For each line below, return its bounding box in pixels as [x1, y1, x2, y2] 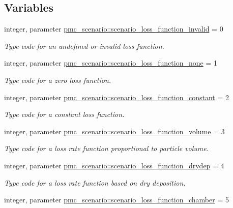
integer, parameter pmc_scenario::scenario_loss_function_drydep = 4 [4, 160, 224, 170]
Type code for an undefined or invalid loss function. [4, 40, 164, 51]
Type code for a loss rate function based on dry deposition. [4, 177, 186, 188]
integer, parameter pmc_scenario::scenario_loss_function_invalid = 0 [4, 23, 223, 34]
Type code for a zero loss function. [4, 74, 111, 85]
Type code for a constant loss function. [4, 109, 125, 120]
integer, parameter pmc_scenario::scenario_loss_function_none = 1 [4, 57, 217, 68]
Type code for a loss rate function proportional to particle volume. [4, 143, 209, 154]
